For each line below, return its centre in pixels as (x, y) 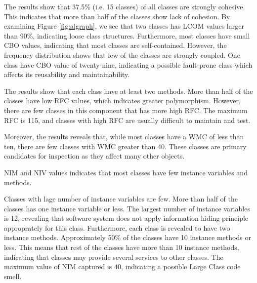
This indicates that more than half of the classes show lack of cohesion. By (117, 16)
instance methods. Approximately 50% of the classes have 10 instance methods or (128, 237)
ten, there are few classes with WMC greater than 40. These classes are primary (125, 146)
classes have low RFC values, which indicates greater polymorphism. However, (122, 101)
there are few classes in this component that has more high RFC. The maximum (126, 110)
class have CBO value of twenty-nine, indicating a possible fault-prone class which (128, 64)
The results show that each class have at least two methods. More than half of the (128, 91)
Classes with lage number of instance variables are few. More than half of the (121, 199)
